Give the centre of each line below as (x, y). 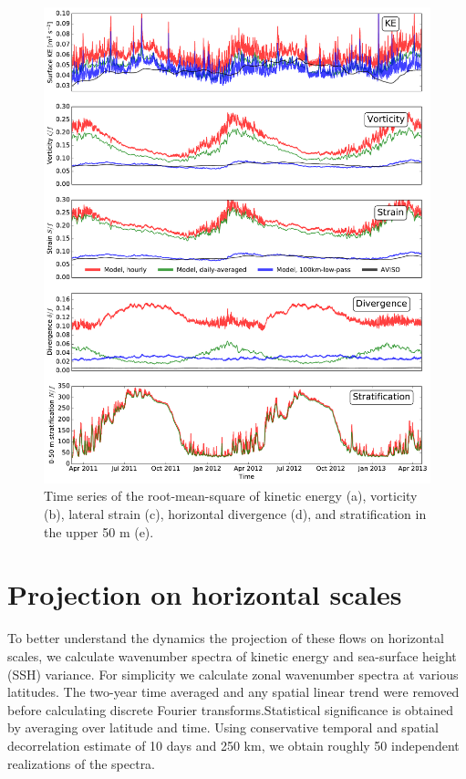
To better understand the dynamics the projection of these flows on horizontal (226, 638)
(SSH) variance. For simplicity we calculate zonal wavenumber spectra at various (233, 674)
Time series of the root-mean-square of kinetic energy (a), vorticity (231, 496)
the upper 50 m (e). (99, 531)
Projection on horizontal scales (205, 594)
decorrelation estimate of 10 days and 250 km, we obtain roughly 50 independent (233, 745)
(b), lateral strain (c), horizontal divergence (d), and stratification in (235, 514)
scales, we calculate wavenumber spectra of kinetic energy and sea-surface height (232, 655)
